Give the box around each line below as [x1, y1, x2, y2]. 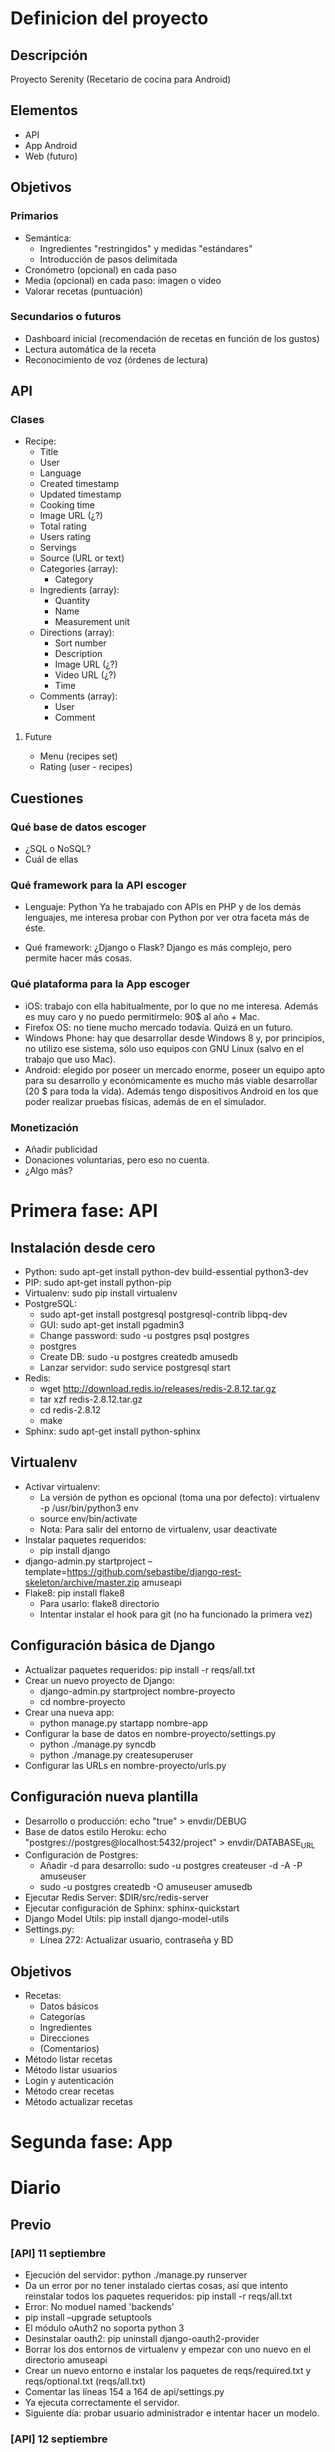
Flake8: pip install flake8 [24, 1587, 125, 1599]
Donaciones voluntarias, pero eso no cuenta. [24, 1154, 210, 1166]
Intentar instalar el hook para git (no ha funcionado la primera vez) [39, 1608, 313, 1620]
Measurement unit [54, 616, 130, 628]
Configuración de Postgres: [24, 1849, 139, 1861]
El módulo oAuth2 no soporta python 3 [24, 2322, 185, 2334]
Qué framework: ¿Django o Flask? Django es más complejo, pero [24, 942, 293, 954]
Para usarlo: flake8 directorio [39, 1597, 160, 1609]
